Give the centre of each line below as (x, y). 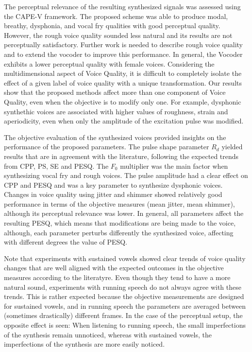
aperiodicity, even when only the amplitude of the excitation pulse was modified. (124, 121)
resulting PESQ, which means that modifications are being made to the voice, (120, 223)
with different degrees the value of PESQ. (66, 242)
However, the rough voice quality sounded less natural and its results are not (118, 35)
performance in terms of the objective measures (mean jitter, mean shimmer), (119, 203)
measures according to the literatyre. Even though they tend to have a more (117, 277)
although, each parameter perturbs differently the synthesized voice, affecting (119, 232)
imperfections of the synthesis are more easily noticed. (84, 344)
